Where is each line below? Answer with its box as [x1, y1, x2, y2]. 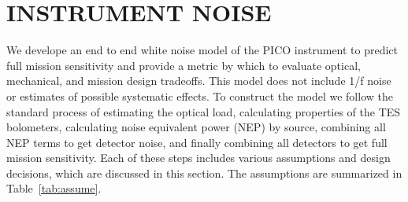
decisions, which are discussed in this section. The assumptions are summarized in [6, 164, 402, 181]
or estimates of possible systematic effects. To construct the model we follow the [6, 87, 393, 104]
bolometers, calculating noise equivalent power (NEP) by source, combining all [6, 119, 386, 135]
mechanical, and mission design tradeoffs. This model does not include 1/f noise [6, 72, 391, 89]
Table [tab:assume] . [6, 180, 102, 196]
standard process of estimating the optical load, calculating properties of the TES [6, 103, 401, 119]
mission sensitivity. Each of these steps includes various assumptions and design [6, 149, 391, 166]
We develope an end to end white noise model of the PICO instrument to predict [6, 42, 399, 58]
